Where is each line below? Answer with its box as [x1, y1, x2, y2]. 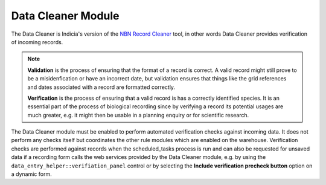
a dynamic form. [11, 170, 52, 178]
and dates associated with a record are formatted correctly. [27, 83, 175, 91]
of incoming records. [11, 38, 63, 45]
